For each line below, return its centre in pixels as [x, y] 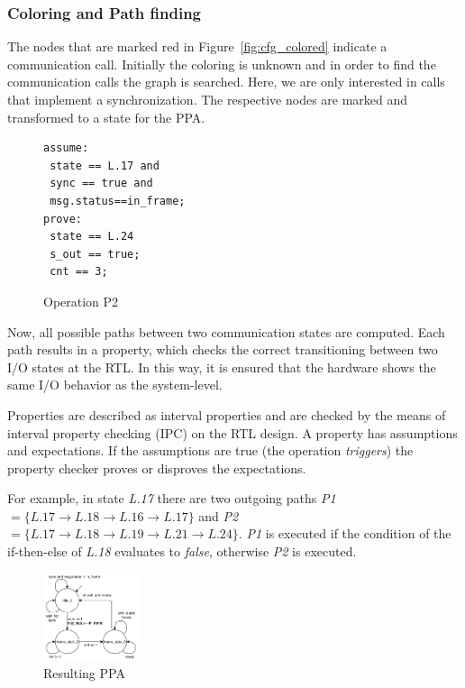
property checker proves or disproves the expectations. [157, 468]
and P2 [219, 515]
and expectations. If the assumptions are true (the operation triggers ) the [210, 450]
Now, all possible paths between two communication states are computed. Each [226, 331]
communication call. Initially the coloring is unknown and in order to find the [222, 64]
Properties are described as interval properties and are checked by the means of [227, 414]
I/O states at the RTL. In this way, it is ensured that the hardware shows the [222, 367]
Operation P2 [81, 301]
